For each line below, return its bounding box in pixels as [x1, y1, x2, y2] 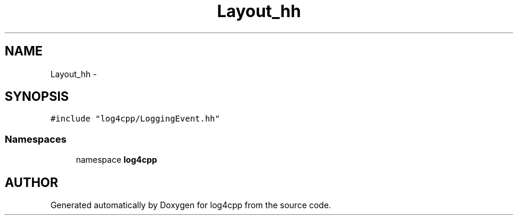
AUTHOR [5, 175, 59, 190]
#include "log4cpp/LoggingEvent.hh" [50, 114, 220, 124]
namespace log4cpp [76, 155, 157, 165]
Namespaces [5, 133, 67, 145]
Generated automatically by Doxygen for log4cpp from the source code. [50, 200, 331, 211]
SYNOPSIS [5, 89, 69, 104]
